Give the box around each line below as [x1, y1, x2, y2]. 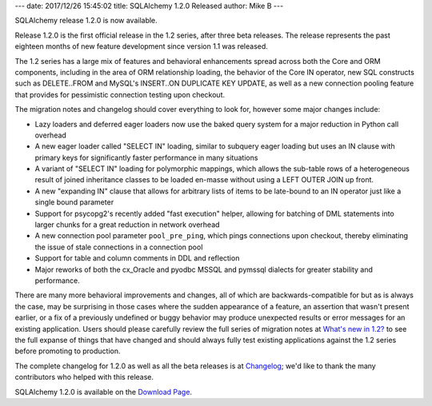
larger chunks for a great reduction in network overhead [34, 220, 220, 229]
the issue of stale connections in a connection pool [34, 242, 203, 252]
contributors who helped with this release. [14, 372, 154, 382]
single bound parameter [34, 197, 114, 207]
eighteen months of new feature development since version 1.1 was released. [14, 42, 268, 51]
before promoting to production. [14, 346, 121, 356]
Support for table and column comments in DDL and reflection [34, 253, 240, 263]
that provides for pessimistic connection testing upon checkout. [14, 90, 226, 99]
